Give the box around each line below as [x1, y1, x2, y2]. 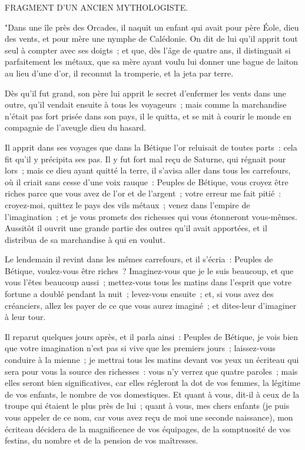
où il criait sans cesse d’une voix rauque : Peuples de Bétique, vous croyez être [5, 175, 289, 188]
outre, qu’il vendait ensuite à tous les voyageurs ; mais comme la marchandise [5, 98, 287, 111]
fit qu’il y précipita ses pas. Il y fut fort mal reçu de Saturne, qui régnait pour [5, 152, 286, 165]
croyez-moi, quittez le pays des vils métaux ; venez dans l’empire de [5, 198, 250, 211]
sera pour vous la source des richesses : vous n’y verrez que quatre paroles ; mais [5, 365, 298, 377]
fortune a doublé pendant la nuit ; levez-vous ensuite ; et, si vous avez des [5, 288, 274, 300]
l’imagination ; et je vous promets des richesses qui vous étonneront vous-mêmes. [5, 210, 297, 222]
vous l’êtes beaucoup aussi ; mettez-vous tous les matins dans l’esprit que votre [5, 276, 291, 288]
